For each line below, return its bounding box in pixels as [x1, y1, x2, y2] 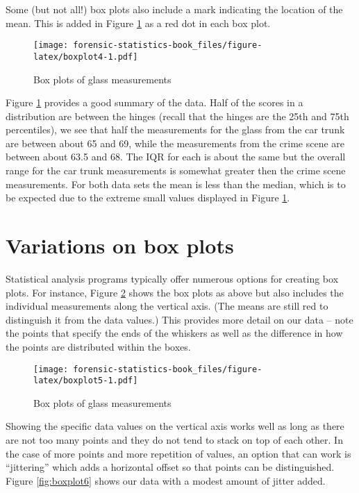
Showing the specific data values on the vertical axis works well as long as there [6, 419, 344, 433]
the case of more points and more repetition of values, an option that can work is [6, 446, 351, 460]
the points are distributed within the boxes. [6, 339, 191, 353]
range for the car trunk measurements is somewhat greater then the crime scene [6, 163, 346, 178]
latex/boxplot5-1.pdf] [33, 376, 138, 386]
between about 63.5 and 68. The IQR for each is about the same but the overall [6, 149, 346, 164]
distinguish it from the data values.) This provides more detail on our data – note [6, 312, 353, 326]
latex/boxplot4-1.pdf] [33, 51, 138, 62]
